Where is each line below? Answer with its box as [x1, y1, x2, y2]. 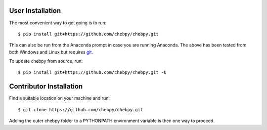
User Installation [9, 6, 61, 15]
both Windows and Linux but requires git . [9, 49, 93, 55]
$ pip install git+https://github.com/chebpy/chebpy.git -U [18, 70, 167, 75]
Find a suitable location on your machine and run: [9, 95, 110, 101]
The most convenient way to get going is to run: [9, 20, 107, 26]
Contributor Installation [9, 82, 83, 91]
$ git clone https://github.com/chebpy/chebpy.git [18, 107, 143, 112]
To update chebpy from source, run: [9, 58, 83, 64]
